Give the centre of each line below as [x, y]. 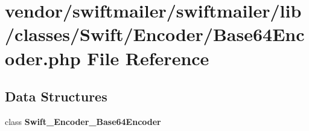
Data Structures [56, 96]
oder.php [43, 58]
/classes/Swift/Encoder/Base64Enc [155, 34]
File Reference [148, 58]
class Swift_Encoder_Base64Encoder [83, 121]
